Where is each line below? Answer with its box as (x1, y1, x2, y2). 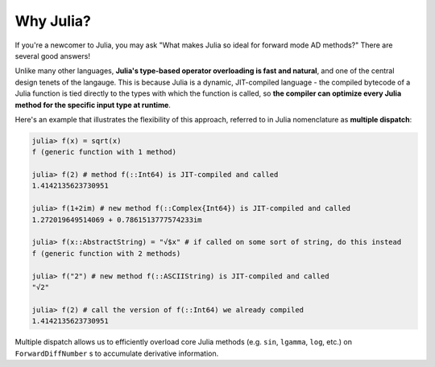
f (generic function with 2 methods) (31, 249, 181, 258)
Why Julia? (14, 12, 92, 30)
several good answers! (14, 51, 90, 60)
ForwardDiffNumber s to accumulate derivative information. (14, 348, 219, 358)
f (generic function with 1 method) (31, 147, 177, 157)
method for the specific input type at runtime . (14, 100, 171, 109)
